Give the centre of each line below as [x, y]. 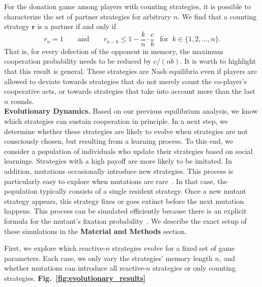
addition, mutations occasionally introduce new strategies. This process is [119, 171]
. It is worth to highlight [218, 61]
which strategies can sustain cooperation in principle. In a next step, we [116, 121]
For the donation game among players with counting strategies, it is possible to [127, 6]
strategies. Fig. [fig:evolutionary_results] [75, 278]
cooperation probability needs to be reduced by [78, 61]
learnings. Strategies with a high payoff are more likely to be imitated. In [118, 161]
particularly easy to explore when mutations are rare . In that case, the [116, 181]
